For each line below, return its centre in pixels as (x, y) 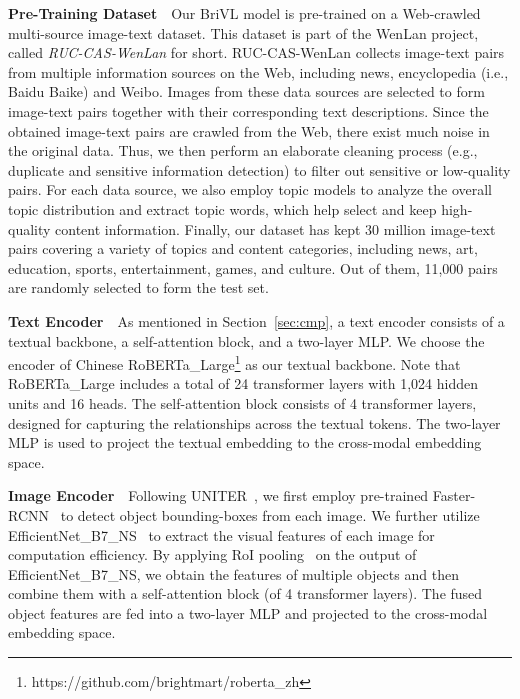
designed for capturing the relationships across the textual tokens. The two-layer (254, 422)
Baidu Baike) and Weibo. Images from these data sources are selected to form (246, 91)
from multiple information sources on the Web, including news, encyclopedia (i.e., (258, 71)
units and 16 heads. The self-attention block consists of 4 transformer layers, (242, 402)
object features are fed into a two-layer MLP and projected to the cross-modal (248, 612)
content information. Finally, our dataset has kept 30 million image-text (275, 228)
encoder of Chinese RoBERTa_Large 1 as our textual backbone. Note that (234, 362)
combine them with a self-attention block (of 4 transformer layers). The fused (245, 593)
